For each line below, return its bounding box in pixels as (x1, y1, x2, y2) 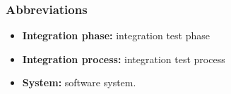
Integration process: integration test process (22, 51, 225, 66)
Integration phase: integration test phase (22, 28, 211, 43)
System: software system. (22, 75, 136, 90)
